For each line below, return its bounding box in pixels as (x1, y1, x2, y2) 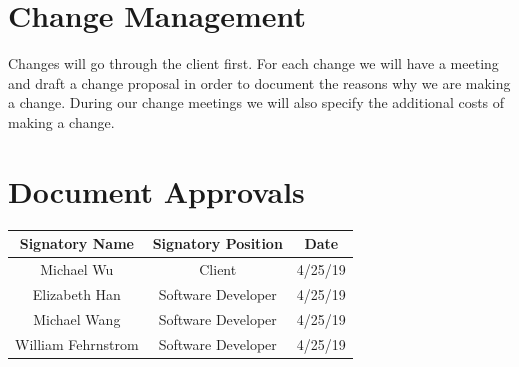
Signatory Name (19, 233, 134, 254)
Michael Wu (40, 258, 114, 279)
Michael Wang (33, 308, 121, 329)
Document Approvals (8, 170, 305, 211)
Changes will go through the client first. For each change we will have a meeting (8, 53, 499, 74)
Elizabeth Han (32, 283, 121, 304)
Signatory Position (152, 233, 283, 254)
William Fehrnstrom (15, 333, 139, 354)
